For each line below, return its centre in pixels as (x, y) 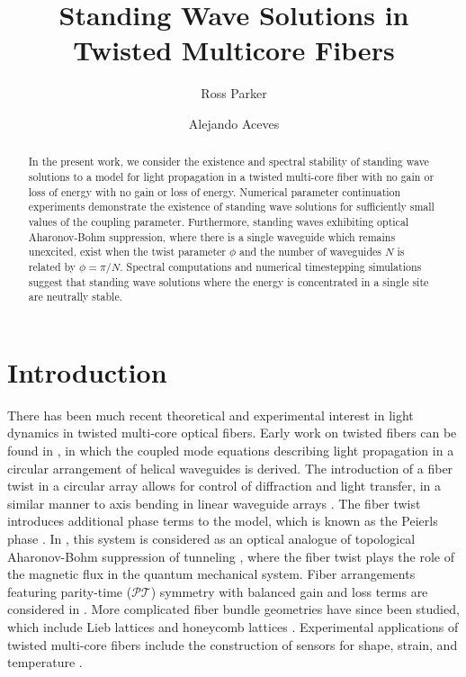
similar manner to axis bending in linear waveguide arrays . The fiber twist (214, 503)
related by (52, 266)
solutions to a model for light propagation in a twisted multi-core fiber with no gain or (231, 176)
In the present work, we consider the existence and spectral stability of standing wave (229, 162)
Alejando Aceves (234, 123)
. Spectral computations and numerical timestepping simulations (271, 266)
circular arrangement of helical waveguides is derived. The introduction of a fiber (230, 468)
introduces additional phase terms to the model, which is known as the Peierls (223, 521)
